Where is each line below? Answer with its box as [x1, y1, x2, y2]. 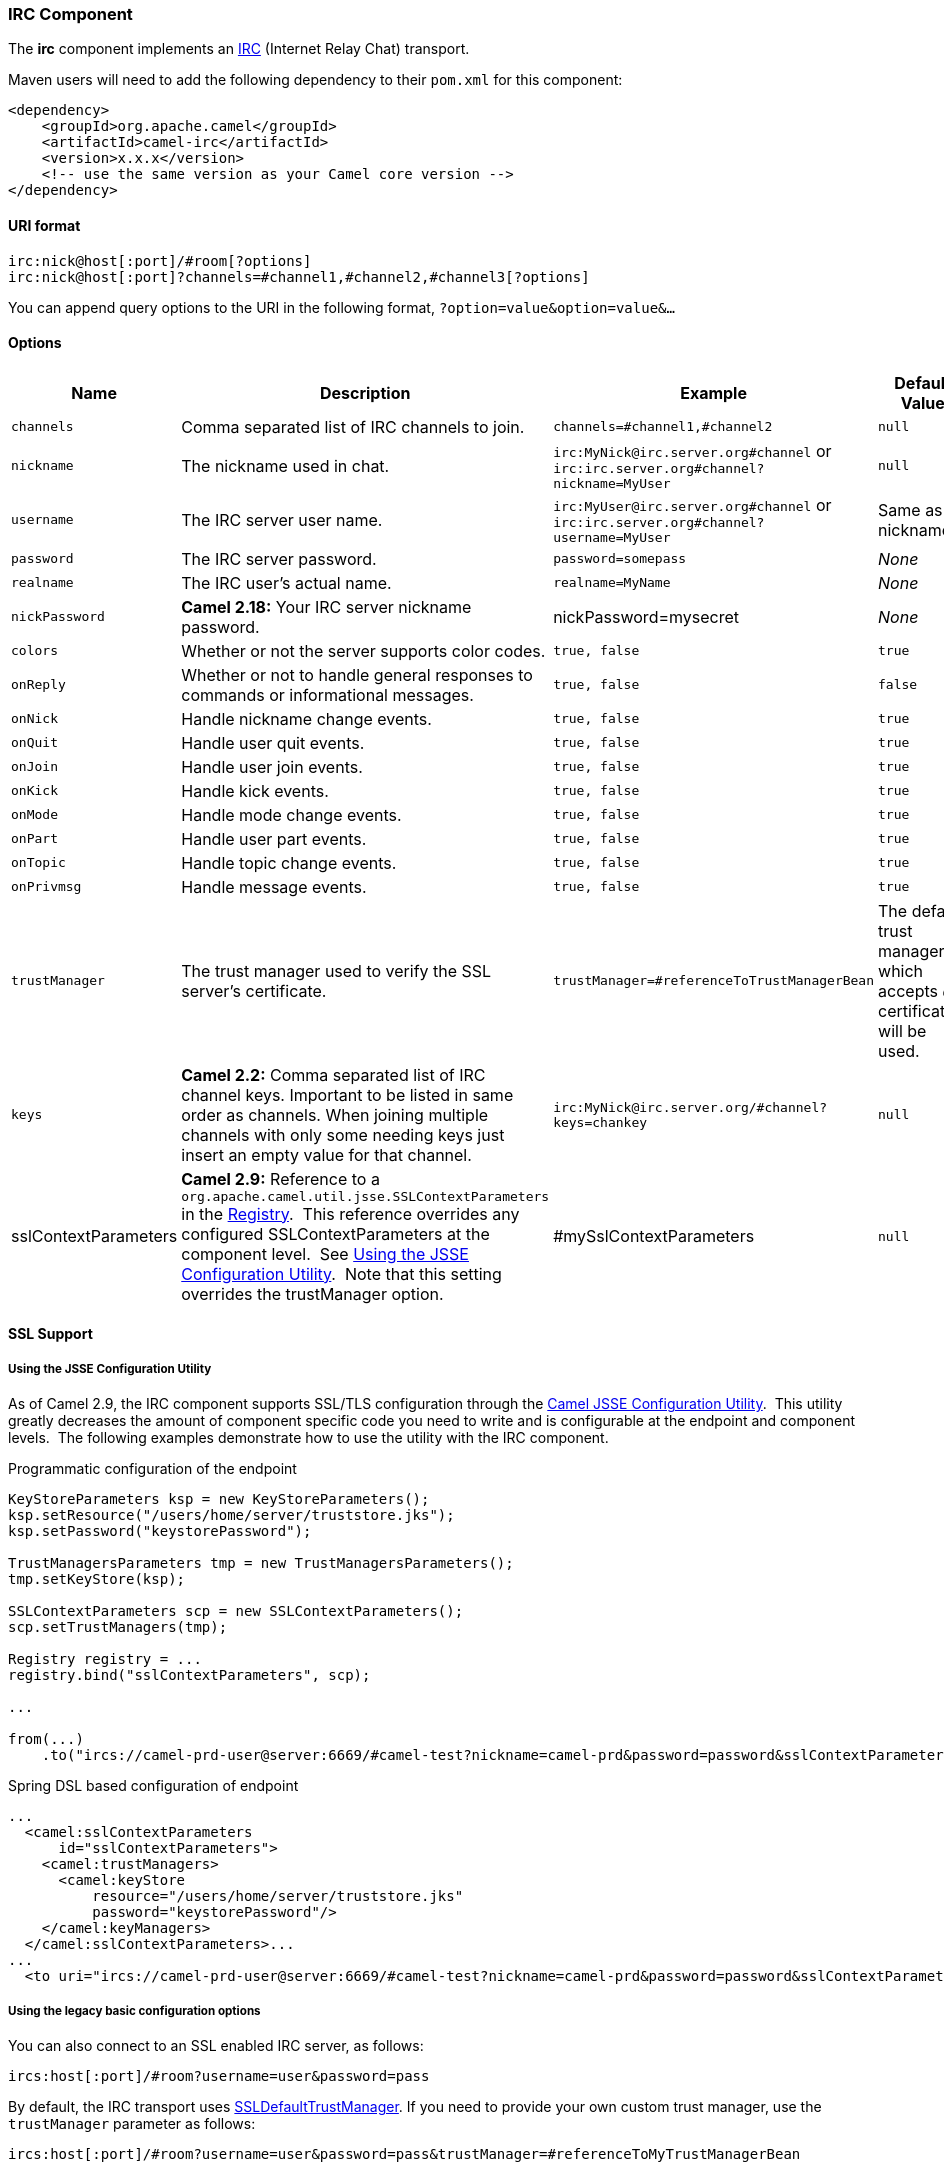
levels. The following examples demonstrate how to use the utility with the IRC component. [8, 1429, 609, 1447]
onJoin [11, 759, 58, 775]
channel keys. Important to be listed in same [181, 1084, 514, 1105]
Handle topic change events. [181, 852, 397, 873]
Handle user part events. [181, 828, 367, 849]
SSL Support [8, 1325, 93, 1343]
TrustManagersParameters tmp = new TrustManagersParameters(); [8, 1555, 514, 1572]
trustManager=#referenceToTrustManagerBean [553, 973, 875, 989]
